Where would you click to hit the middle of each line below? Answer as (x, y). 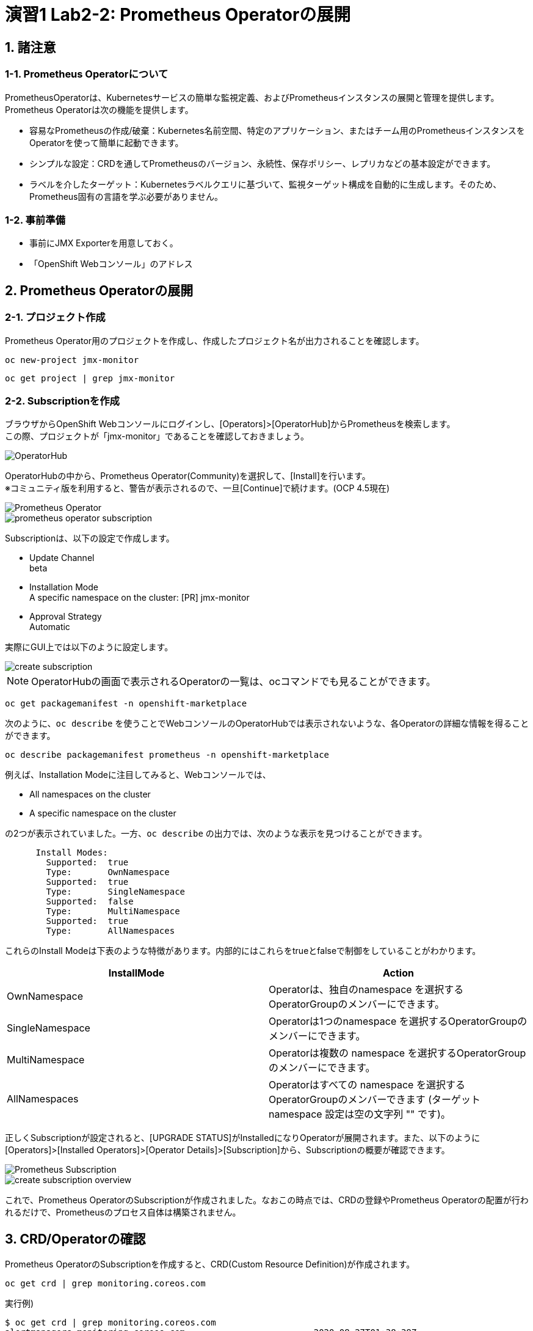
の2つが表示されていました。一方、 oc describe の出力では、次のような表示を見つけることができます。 (216, 834)
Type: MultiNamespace (113, 911)
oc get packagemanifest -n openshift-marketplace (126, 704)
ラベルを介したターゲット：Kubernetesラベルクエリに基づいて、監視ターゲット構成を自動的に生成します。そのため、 (266, 184)
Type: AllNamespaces (111, 931)
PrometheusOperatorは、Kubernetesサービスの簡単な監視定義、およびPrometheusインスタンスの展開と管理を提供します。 (252, 97)
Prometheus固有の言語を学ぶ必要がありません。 (126, 196)
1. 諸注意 (31, 47)
